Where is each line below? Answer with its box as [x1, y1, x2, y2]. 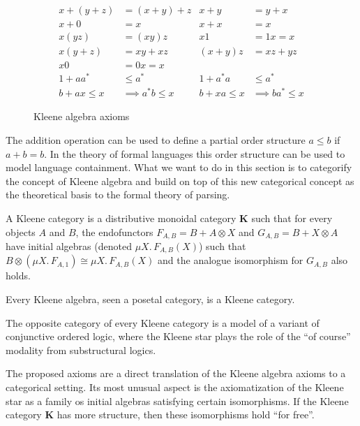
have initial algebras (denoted [6, 238, 132, 253]
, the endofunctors [75, 224, 153, 239]
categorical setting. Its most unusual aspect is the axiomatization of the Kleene [6, 380, 344, 394]
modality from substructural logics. [6, 342, 156, 357]
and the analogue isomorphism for [158, 253, 303, 267]
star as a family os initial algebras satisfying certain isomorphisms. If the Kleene [6, 393, 349, 408]
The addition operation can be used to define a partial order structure [6, 132, 306, 147]
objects [6, 224, 36, 239]
